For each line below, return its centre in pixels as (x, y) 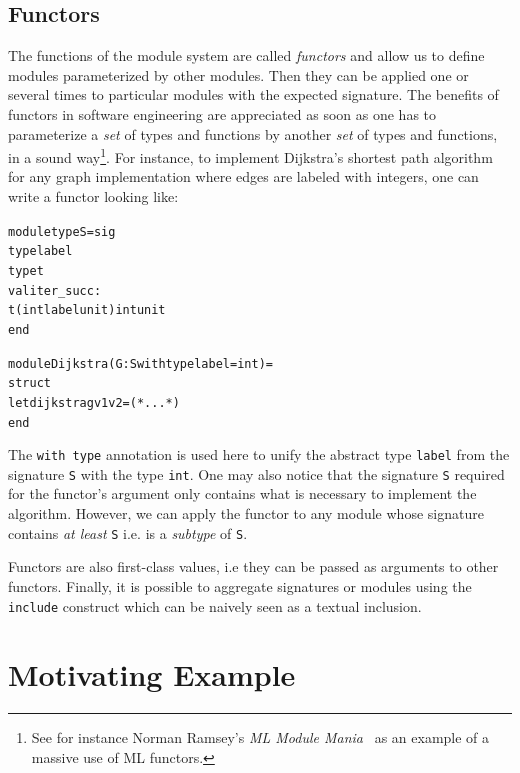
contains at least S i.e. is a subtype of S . (128, 532)
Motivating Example (152, 674)
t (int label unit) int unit (87, 310)
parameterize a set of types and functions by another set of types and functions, (253, 133)
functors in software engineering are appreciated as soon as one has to (222, 113)
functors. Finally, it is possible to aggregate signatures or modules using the (240, 585)
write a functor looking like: (93, 196)
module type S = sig (62, 231)
